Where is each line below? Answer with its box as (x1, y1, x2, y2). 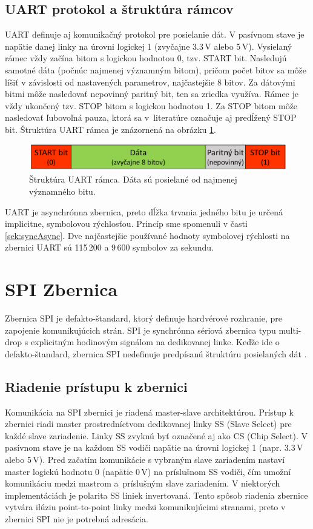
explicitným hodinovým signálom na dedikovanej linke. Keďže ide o (30, 335, 280, 348)
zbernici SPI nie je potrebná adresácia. (5, 513, 148, 525)
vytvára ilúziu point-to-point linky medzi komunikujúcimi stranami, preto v (5, 500, 286, 513)
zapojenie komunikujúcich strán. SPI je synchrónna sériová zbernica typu (5, 323, 276, 336)
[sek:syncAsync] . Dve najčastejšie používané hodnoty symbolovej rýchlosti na (5, 229, 290, 241)
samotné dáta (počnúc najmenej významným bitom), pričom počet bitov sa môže (5, 63, 306, 76)
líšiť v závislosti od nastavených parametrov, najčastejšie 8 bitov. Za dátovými (5, 75, 295, 88)
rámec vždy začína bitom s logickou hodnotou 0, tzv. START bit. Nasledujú (5, 52, 287, 64)
